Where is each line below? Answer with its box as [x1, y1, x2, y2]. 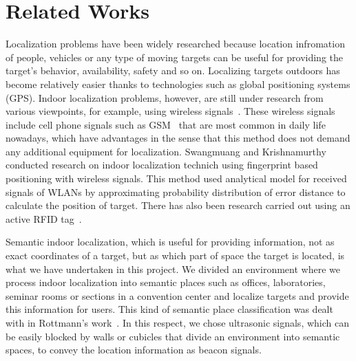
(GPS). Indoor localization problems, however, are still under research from [6, 90, 324, 105]
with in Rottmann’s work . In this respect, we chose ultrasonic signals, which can [6, 316, 349, 329]
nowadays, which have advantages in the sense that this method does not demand [6, 131, 350, 145]
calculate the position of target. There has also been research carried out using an [6, 198, 350, 212]
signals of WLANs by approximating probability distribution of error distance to [6, 184, 346, 199]
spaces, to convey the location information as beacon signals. [6, 342, 262, 357]
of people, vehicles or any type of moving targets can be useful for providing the [6, 50, 344, 64]
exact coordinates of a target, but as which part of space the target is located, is [6, 248, 345, 263]
